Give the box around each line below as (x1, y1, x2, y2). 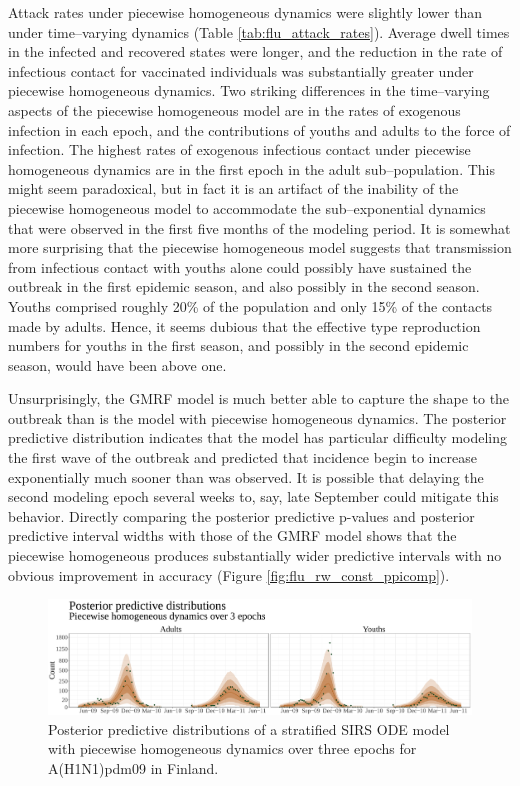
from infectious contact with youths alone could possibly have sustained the (8, 256, 472, 277)
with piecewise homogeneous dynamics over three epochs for (48, 738, 417, 759)
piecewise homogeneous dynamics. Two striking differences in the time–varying (8, 80, 490, 101)
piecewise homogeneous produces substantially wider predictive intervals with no (8, 545, 502, 566)
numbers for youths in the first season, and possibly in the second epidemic (8, 335, 469, 356)
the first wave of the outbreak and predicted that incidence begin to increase (8, 447, 477, 468)
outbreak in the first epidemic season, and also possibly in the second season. (8, 276, 480, 297)
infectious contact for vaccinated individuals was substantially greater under (8, 60, 474, 81)
